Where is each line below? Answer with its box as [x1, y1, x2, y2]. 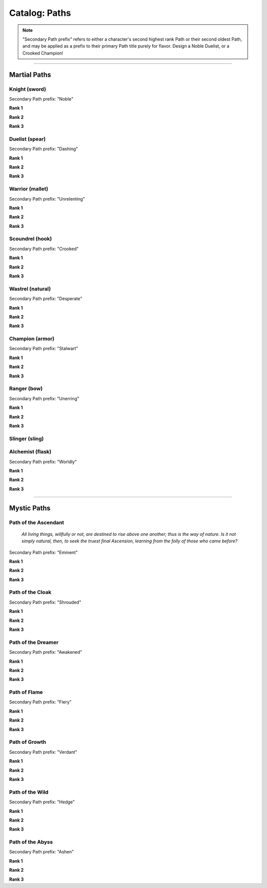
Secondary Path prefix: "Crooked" [9, 246, 79, 252]
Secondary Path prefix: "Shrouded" [9, 599, 82, 605]
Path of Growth [9, 738, 46, 745]
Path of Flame [9, 689, 43, 696]
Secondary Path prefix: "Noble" [9, 96, 74, 102]
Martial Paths [9, 70, 51, 79]
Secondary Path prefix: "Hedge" [9, 799, 75, 805]
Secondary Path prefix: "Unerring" [9, 395, 80, 401]
